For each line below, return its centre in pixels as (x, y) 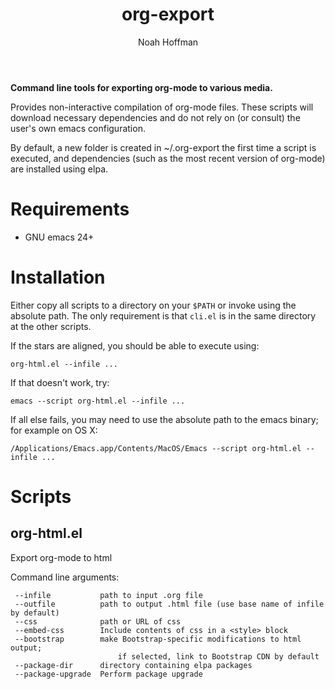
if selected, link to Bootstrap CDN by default (218, 656)
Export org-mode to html (61, 557)
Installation (58, 277)
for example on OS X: (54, 430)
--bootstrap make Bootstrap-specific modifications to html (158, 639)
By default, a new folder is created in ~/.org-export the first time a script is (163, 147)
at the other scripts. (51, 326)
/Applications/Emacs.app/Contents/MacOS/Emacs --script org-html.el (156, 448)
